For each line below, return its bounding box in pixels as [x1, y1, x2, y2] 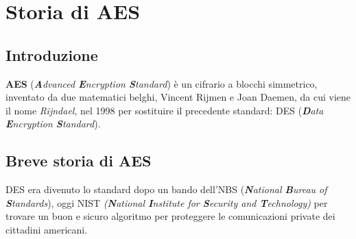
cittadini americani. [5, 222, 88, 236]
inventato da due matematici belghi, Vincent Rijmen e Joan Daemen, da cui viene [5, 90, 351, 104]
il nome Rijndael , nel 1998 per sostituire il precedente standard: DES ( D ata [5, 103, 324, 117]
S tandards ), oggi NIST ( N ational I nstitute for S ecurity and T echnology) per [5, 195, 328, 210]
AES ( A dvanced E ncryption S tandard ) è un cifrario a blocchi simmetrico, [5, 76, 318, 90]
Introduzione [5, 44, 98, 65]
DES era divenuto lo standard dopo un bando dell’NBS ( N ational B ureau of [5, 182, 327, 197]
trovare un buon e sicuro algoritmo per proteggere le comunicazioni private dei [5, 209, 335, 223]
